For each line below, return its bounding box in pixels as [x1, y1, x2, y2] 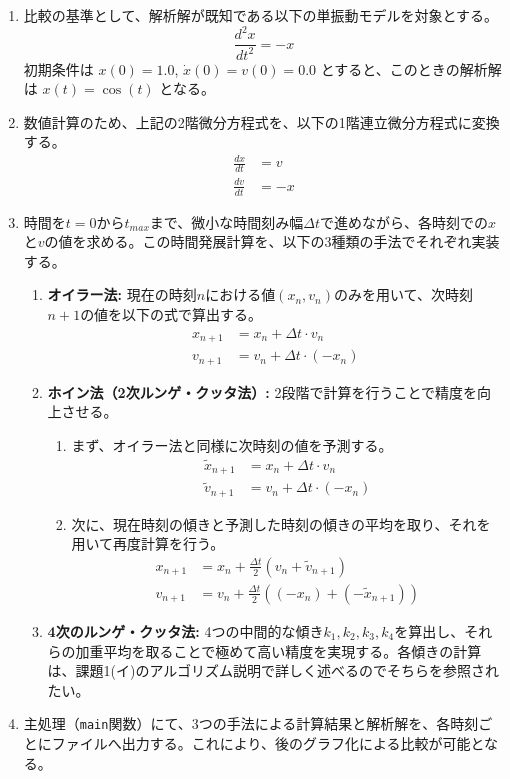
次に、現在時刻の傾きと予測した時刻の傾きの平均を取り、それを [71, 513, 491, 534]
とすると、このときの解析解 [320, 58, 502, 79]
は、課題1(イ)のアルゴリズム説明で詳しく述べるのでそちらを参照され [47, 660, 500, 681]
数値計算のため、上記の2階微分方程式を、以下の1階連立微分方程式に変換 [23, 111, 500, 132]
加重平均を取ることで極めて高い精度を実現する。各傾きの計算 [75, 640, 482, 661]
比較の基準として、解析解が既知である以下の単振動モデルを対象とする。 [23, 5, 499, 25]
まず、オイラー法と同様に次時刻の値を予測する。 [71, 434, 393, 455]
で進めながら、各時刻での [319, 211, 488, 232]
